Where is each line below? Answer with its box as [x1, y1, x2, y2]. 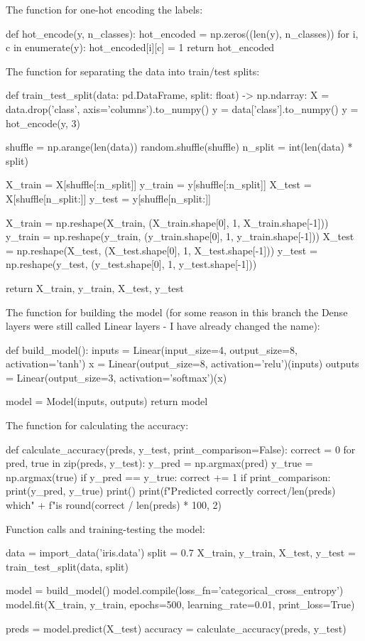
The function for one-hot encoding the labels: [6, 2, 203, 16]
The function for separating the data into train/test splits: [6, 63, 260, 78]
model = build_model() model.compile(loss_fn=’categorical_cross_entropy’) [6, 583, 344, 598]
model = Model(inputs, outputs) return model [6, 394, 208, 409]
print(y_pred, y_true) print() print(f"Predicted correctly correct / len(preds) [6, 483, 336, 498]
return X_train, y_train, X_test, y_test [6, 280, 184, 295]
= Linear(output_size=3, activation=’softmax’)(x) [6, 370, 227, 384]
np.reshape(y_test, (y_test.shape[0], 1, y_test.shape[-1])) [6, 257, 257, 271]
